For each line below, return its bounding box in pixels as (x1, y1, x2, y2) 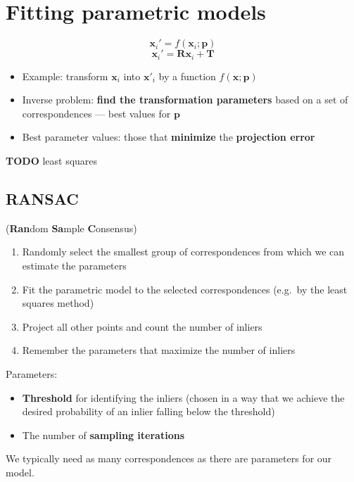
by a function (158, 68, 216, 83)
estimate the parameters (22, 258, 127, 272)
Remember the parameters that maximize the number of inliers (22, 343, 296, 357)
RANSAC (6, 187, 79, 209)
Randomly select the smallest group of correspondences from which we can (22, 244, 345, 259)
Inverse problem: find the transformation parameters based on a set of (22, 92, 348, 107)
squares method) (22, 296, 94, 310)
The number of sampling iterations (22, 427, 184, 442)
